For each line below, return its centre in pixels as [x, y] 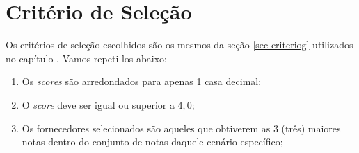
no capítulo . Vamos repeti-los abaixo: [86, 58]
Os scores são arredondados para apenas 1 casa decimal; [142, 81]
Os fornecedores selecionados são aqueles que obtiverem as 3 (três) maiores [181, 128]
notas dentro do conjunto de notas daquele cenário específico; [152, 142]
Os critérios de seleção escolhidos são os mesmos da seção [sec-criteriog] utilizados [179, 45]
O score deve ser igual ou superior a [98, 104]
